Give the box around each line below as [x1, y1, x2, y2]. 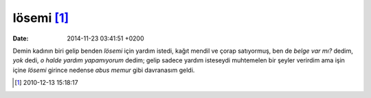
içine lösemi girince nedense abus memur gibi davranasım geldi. [12, 66, 195, 74]
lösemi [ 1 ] [12, 10, 69, 25]
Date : [12, 34, 29, 42]
